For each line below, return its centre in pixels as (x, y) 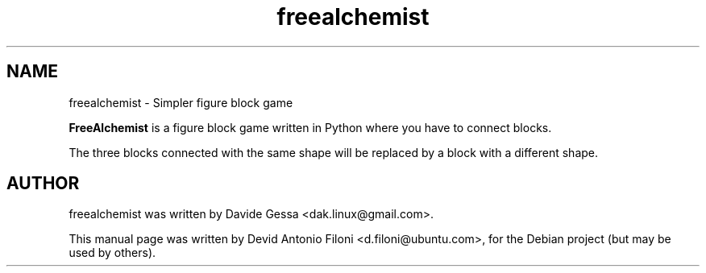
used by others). (112, 253)
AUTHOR (43, 184)
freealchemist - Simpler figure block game (181, 102)
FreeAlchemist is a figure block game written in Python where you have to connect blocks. (310, 127)
